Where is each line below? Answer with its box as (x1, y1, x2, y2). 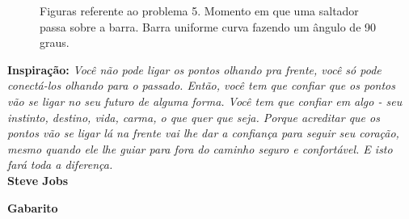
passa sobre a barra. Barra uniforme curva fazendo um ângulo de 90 (40, 18, 377, 35)
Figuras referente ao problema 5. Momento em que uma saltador (40, 2, 359, 19)
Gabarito (7, 199, 58, 216)
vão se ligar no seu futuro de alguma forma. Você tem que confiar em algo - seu (7, 92, 403, 109)
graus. (40, 34, 70, 51)
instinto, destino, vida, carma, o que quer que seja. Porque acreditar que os (7, 108, 380, 125)
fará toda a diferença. (7, 156, 113, 173)
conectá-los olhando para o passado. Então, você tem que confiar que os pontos (7, 77, 396, 94)
